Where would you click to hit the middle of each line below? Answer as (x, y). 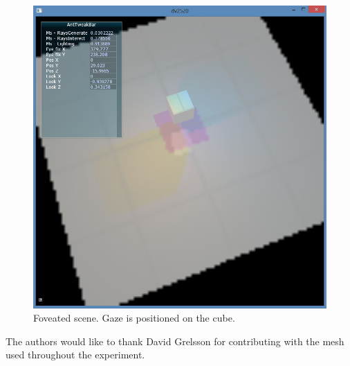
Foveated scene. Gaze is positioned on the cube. (134, 318)
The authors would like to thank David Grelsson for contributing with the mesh (175, 341)
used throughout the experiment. (75, 355)
